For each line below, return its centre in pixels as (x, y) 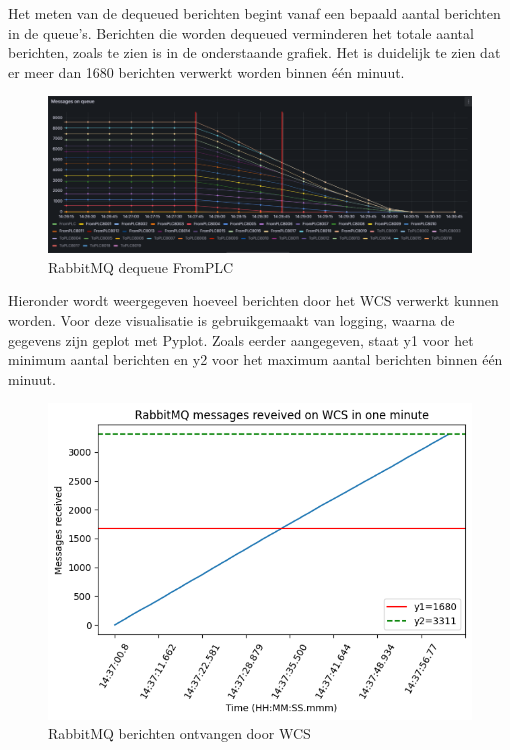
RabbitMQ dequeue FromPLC (141, 266)
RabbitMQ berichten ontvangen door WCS (179, 733)
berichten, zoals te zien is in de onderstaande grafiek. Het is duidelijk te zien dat (254, 52)
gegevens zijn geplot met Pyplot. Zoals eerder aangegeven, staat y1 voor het (241, 339)
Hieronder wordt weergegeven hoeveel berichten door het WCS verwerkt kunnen (253, 300)
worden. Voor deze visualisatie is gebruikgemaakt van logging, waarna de (231, 320)
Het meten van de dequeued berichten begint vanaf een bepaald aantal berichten (254, 13)
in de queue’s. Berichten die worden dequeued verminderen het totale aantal (241, 32)
